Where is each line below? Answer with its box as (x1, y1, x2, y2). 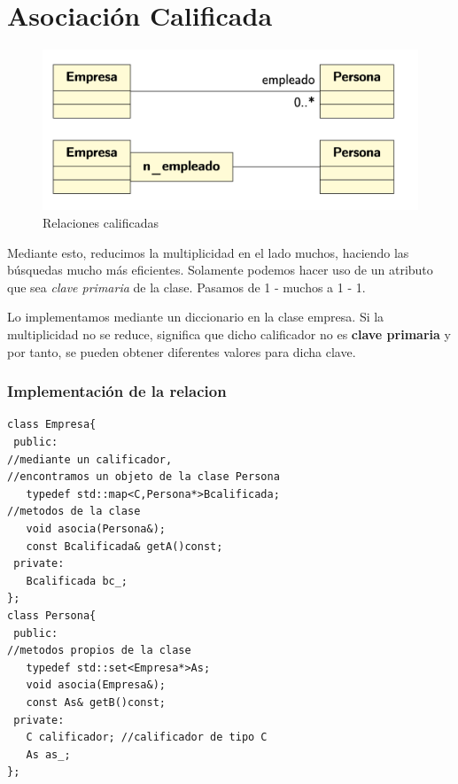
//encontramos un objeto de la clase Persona (7, 470, 280, 484)
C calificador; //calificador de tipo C (26, 731, 268, 744)
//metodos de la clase (7, 505, 141, 518)
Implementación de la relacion (7, 380, 227, 402)
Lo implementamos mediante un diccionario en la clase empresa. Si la (7, 307, 384, 326)
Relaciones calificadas (43, 213, 159, 232)
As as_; (26, 748, 71, 761)
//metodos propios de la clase (7, 644, 191, 657)
